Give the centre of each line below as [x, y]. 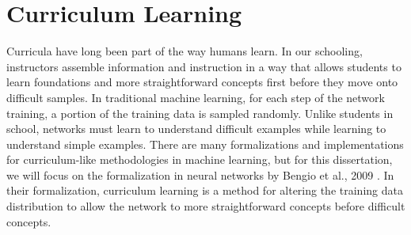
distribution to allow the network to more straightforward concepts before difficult [206, 206]
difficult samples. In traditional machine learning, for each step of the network [196, 97]
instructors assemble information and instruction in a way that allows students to [204, 66]
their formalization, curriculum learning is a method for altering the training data [205, 190]
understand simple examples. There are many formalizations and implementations [205, 144]
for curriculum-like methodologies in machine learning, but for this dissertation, [200, 159]
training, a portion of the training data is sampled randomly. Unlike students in [200, 113]
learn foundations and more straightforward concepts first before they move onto [202, 82]
